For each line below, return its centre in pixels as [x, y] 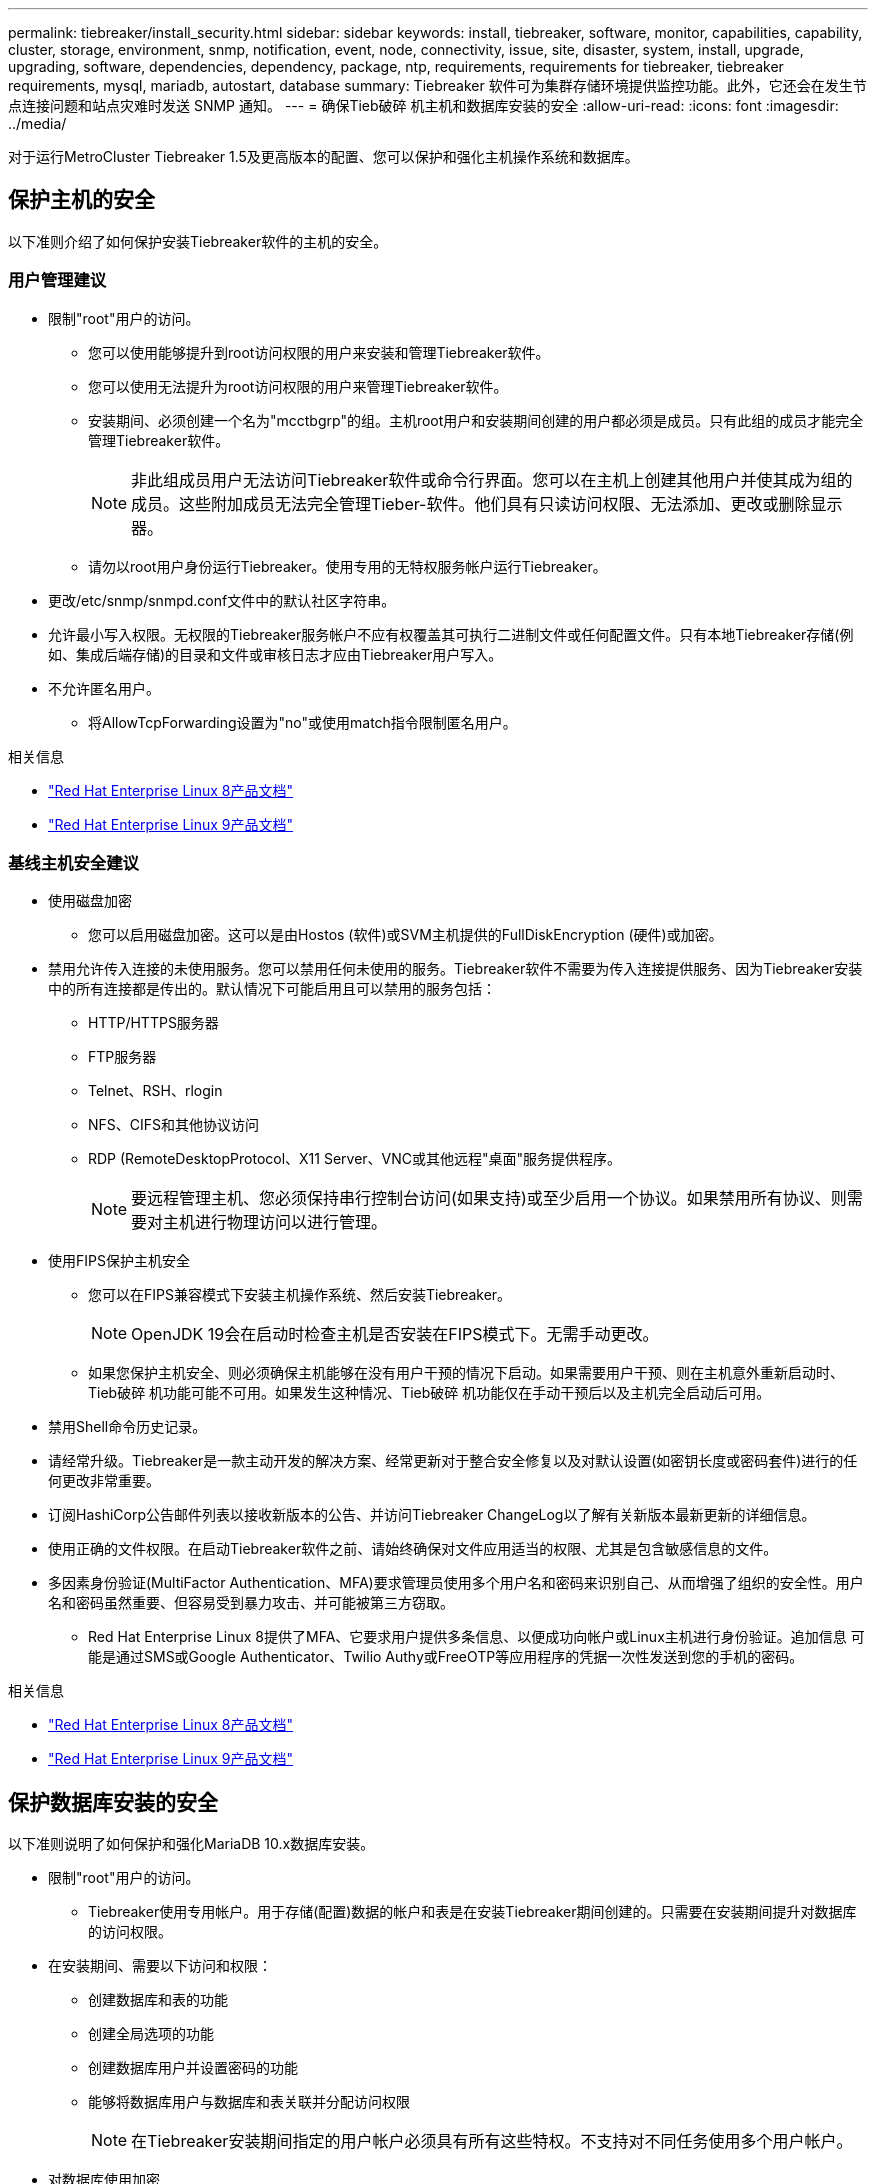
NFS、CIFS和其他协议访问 [174, 1125]
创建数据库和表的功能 [158, 2000]
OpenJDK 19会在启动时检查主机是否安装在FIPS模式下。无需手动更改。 [395, 1334]
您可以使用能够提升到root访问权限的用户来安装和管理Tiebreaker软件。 [319, 352]
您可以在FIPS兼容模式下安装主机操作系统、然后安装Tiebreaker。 [300, 1295]
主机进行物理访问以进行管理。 [275, 1222]
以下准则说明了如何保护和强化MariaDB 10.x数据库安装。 [191, 1844]
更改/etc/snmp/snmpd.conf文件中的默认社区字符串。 [222, 600]
